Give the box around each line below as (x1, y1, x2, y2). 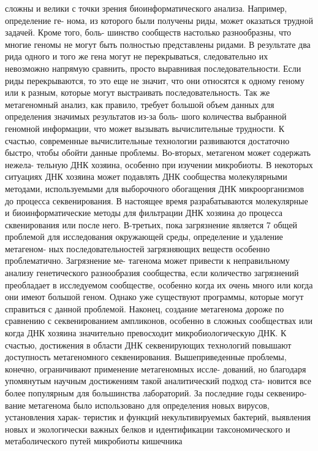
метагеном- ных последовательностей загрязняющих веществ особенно (5, 242, 270, 255)
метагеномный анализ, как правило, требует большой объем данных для (5, 98, 274, 110)
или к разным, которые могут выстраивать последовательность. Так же (5, 86, 270, 99)
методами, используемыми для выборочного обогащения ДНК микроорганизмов (5, 182, 305, 195)
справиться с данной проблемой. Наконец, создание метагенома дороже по (5, 302, 284, 315)
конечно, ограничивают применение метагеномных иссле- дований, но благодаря (5, 362, 306, 375)
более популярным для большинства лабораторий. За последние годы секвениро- (5, 387, 307, 399)
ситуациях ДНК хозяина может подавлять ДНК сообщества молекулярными (5, 170, 287, 183)
